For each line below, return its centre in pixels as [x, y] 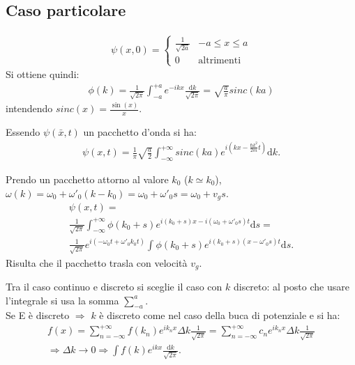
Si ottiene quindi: [43, 74]
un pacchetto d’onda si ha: [140, 132]
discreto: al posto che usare [291, 286]
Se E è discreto [38, 315]
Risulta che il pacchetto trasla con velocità [97, 262]
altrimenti [220, 60]
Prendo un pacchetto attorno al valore [87, 179]
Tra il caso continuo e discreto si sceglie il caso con [114, 286]
